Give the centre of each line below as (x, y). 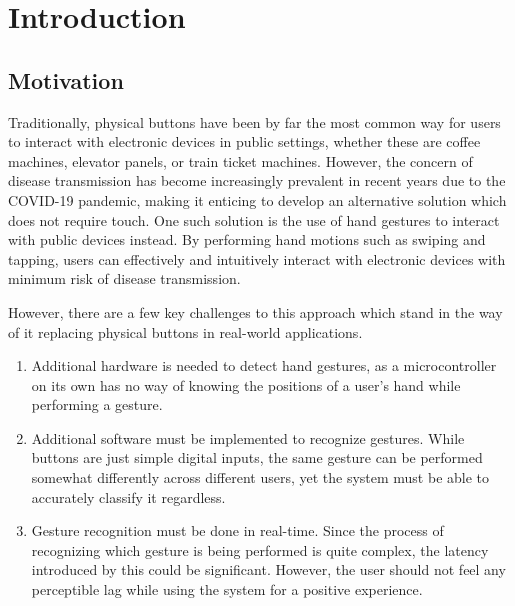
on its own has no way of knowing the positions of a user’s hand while (246, 384)
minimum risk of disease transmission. (124, 278)
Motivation (66, 79)
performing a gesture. (97, 404)
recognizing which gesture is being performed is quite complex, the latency (260, 549)
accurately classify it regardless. (128, 496)
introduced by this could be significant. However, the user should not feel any (268, 569)
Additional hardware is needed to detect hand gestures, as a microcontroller (264, 365)
